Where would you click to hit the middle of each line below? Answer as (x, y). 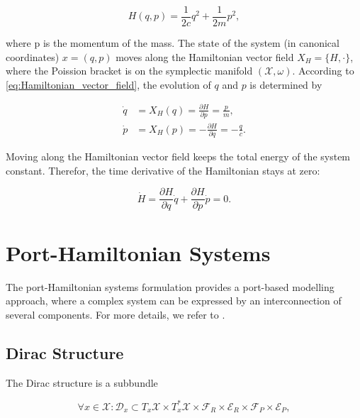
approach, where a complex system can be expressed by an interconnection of (174, 301)
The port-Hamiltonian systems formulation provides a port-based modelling (170, 286)
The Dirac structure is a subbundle (82, 382)
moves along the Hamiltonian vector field (205, 56)
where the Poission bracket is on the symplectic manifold (129, 71)
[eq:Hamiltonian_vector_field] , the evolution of (108, 84)
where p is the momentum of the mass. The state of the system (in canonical (173, 43)
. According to (323, 71)
